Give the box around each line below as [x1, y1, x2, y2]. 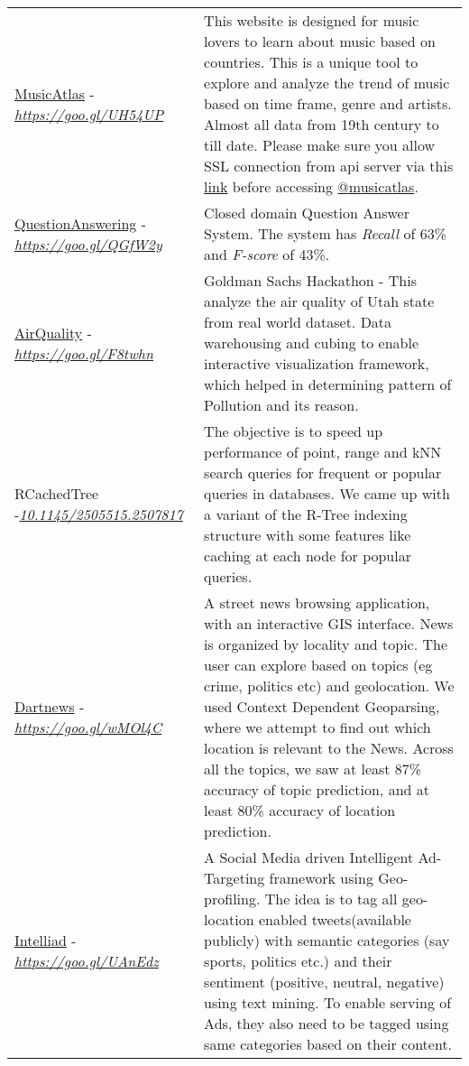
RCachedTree [14, 483, 99, 504]
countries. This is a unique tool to [204, 51, 418, 72]
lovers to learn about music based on [204, 31, 436, 51]
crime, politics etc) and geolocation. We [204, 675, 455, 696]
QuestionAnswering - [14, 212, 147, 234]
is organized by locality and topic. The [204, 634, 448, 654]
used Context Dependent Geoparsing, [204, 696, 440, 717]
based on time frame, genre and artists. [204, 93, 452, 114]
